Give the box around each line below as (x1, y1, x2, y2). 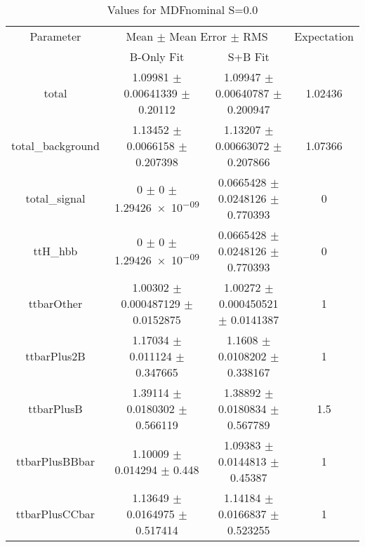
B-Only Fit (129, 48, 185, 65)
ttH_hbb (33, 243, 78, 259)
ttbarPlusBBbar (15, 453, 95, 469)
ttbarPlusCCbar (15, 506, 95, 522)
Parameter (29, 28, 81, 44)
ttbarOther (28, 295, 83, 311)
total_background (11, 137, 100, 154)
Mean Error (169, 28, 227, 44)
